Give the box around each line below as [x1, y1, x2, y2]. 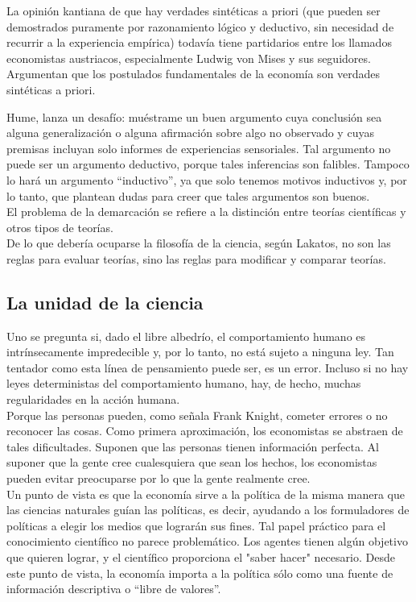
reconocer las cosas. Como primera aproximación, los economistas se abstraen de [6, 422, 403, 439]
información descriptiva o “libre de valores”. [6, 580, 221, 597]
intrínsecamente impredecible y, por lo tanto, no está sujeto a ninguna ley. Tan [6, 343, 394, 360]
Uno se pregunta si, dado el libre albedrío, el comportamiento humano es [6, 327, 366, 344]
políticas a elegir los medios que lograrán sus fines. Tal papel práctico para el [6, 517, 386, 533]
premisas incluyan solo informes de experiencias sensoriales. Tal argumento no [6, 139, 391, 156]
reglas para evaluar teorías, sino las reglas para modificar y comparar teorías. [6, 250, 386, 267]
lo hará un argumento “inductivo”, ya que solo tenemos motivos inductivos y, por [6, 171, 407, 188]
